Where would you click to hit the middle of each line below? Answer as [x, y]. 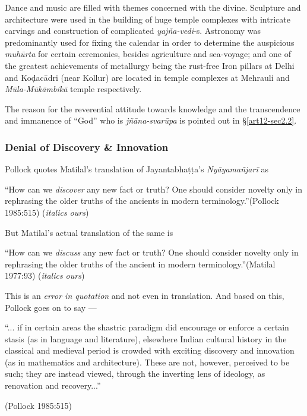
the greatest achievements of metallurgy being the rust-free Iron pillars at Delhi [150, 65]
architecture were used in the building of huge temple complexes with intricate [148, 19]
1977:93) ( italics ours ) [45, 275]
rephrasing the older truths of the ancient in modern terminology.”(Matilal [140, 264]
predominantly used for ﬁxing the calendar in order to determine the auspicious [150, 42]
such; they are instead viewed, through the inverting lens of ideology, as [135, 374]
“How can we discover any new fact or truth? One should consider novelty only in [154, 189]
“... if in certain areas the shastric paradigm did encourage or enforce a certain [147, 327]
